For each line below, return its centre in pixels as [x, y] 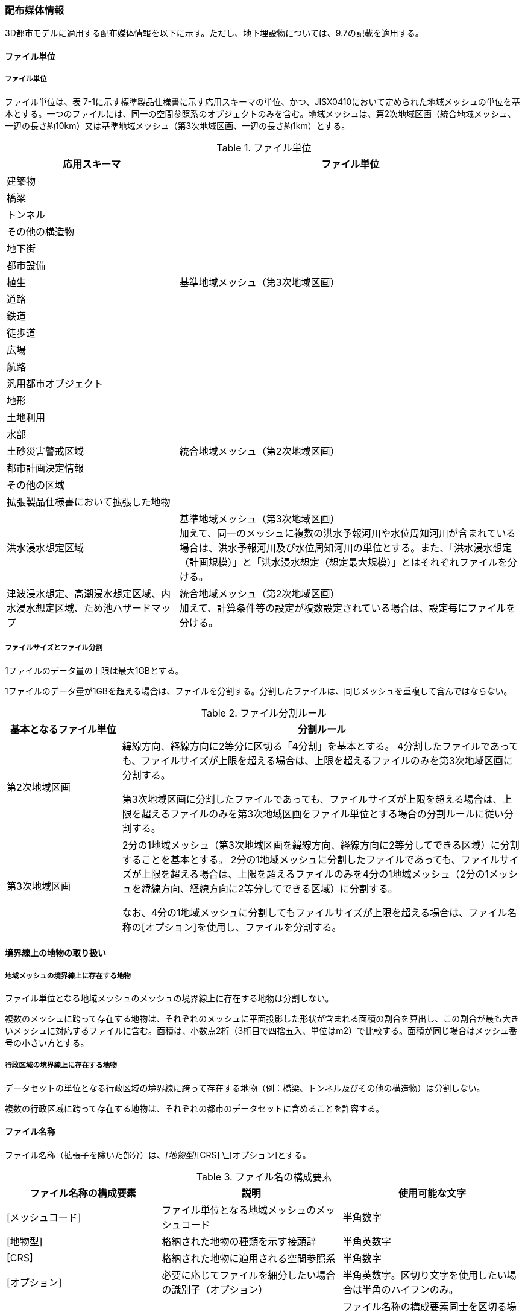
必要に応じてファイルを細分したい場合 [249, 1275]
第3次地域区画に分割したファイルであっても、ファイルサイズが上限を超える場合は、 [312, 799]
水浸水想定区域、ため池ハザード [79, 608]
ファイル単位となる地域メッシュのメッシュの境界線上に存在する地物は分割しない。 [169, 998]
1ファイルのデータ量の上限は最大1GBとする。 [94, 670]
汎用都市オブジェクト [55, 383]
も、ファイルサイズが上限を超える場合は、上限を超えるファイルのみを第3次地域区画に [317, 760]
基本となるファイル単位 [63, 729]
